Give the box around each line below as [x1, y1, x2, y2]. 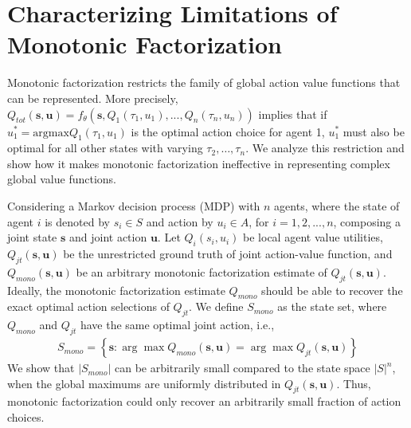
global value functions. [7, 171, 116, 187]
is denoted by [45, 213, 110, 230]
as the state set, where [277, 298, 387, 315]
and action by [146, 213, 213, 230]
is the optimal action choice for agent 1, [131, 123, 325, 139]
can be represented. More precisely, [7, 89, 178, 106]
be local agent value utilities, [243, 229, 383, 245]
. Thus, [336, 375, 371, 391]
